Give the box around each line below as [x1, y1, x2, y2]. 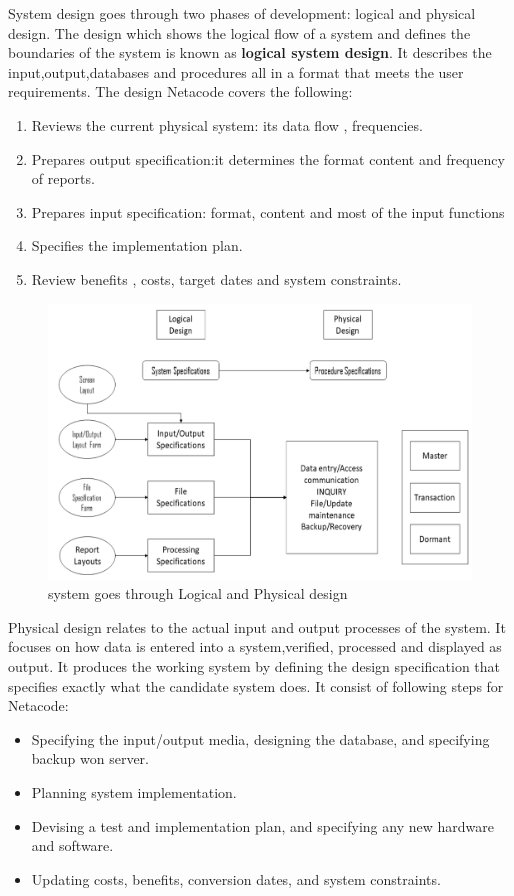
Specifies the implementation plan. [31, 235, 243, 256]
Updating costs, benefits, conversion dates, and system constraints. [31, 868, 441, 889]
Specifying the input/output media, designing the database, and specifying [31, 728, 490, 749]
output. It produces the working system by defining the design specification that [8, 655, 501, 676]
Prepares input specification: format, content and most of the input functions [31, 201, 505, 222]
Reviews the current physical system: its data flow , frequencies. [31, 114, 423, 135]
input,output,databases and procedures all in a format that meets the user [8, 61, 464, 82]
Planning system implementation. [31, 781, 237, 802]
